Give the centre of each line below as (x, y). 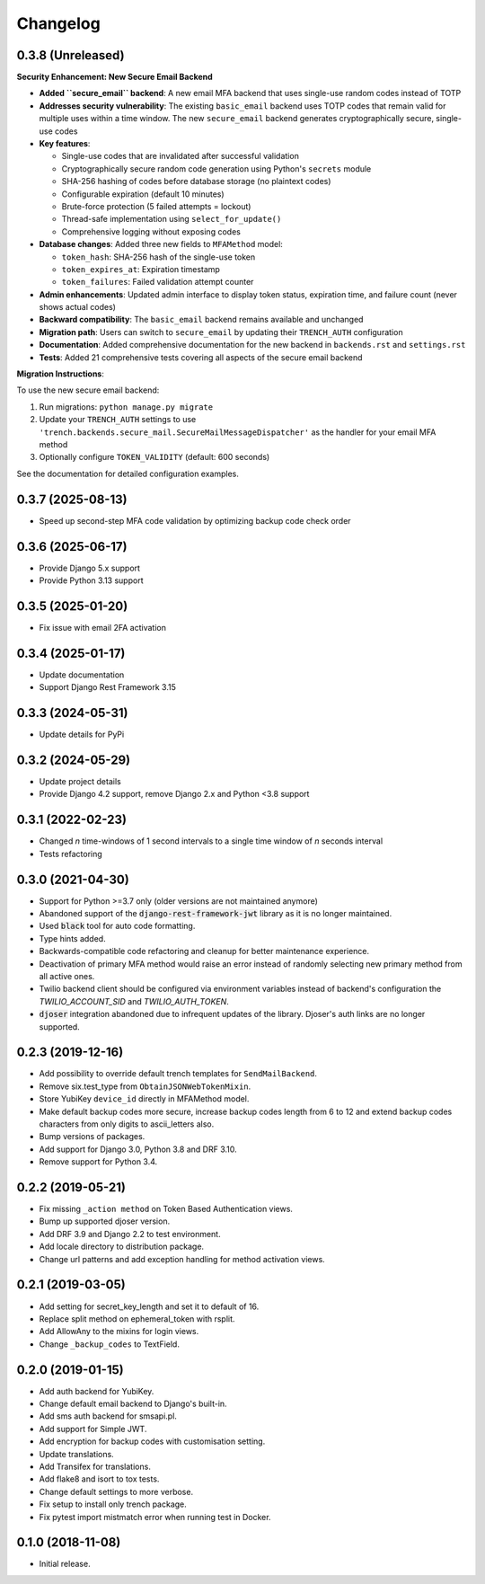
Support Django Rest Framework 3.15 (108, 687)
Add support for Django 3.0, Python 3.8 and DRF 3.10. (138, 1149)
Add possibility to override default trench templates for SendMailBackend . (178, 1074)
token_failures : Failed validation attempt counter (158, 282)
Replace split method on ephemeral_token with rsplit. (137, 1319)
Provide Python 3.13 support (91, 580)
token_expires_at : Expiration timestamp (141, 269)
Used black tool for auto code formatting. (117, 926)
